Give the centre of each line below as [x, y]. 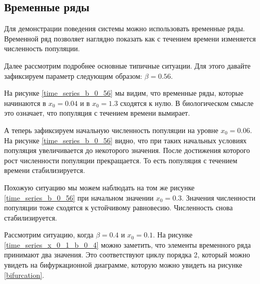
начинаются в [25, 103]
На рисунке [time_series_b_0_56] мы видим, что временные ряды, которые [124, 93]
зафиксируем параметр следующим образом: [73, 75]
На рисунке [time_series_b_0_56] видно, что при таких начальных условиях [125, 140]
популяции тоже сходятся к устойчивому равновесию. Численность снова [118, 207]
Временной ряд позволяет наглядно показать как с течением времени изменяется [130, 38]
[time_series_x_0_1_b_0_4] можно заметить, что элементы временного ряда [128, 244]
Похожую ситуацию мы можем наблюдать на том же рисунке [100, 187]
